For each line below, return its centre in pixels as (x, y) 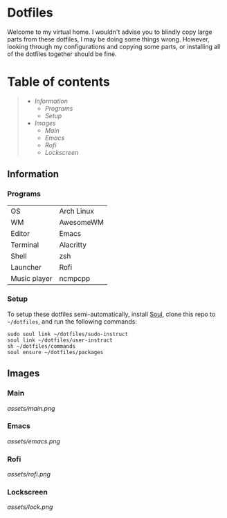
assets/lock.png (30, 507)
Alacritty (73, 245)
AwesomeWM (81, 222)
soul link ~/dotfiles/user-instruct (60, 340)
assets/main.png (31, 408)
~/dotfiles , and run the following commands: (72, 321)
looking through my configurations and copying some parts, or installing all (114, 46)
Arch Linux (77, 211)
